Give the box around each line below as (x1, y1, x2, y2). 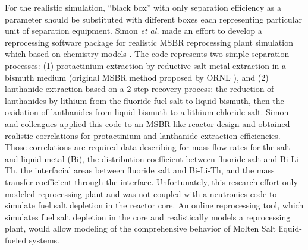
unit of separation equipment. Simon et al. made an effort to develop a (5, 24, 262, 37)
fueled (5, 233, 27, 246)
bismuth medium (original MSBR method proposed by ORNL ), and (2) (5, 71, 269, 83)
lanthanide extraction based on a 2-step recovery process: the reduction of (5, 83, 274, 95)
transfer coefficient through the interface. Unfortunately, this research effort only (5, 175, 298, 188)
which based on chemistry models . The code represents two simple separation (5, 48, 290, 60)
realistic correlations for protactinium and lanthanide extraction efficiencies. (5, 129, 281, 141)
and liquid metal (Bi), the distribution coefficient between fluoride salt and (5, 152, 278, 164)
